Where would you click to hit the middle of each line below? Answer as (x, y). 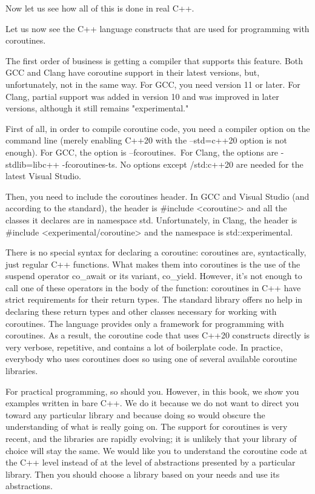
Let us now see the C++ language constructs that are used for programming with (157, 28)
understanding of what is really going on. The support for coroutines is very (147, 426)
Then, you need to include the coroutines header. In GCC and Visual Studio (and (157, 196)
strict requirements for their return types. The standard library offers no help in (154, 299)
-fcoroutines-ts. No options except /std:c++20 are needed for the (183, 164)
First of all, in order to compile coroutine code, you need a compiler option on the (158, 128)
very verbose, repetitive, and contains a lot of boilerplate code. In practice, (144, 347)
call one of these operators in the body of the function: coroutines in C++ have (153, 287)
